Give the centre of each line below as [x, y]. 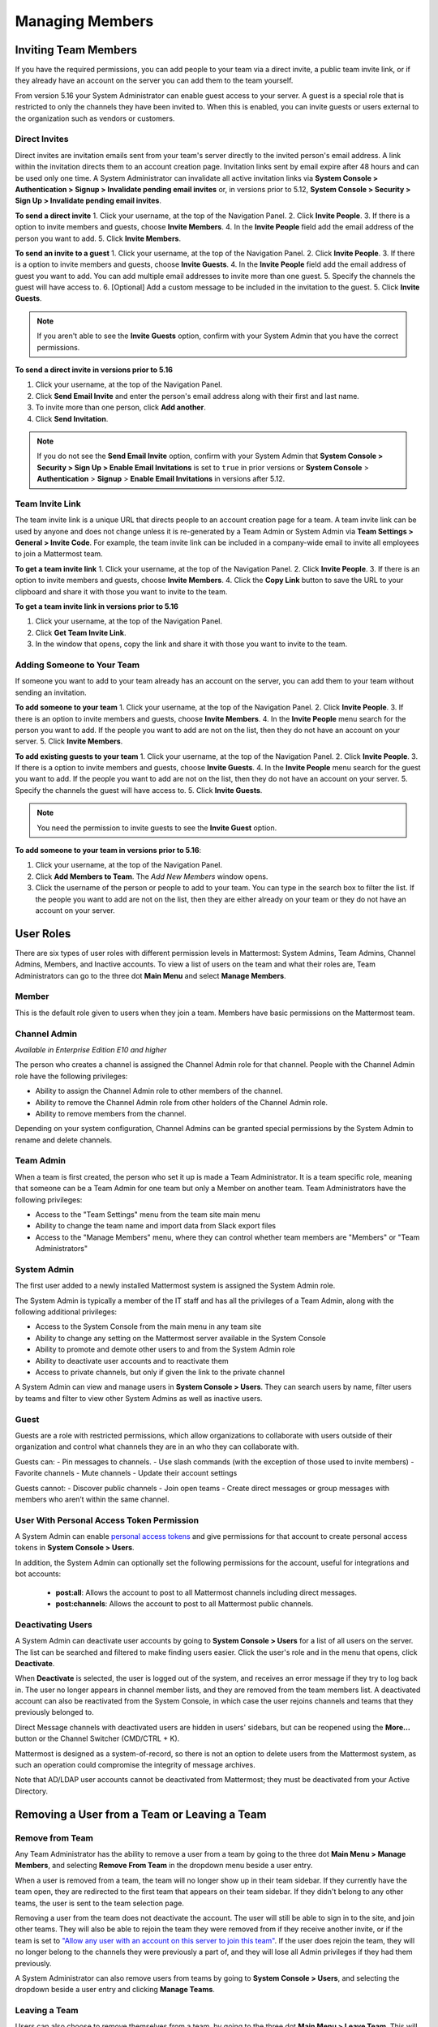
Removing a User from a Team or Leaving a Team [141, 1814]
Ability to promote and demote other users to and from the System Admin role [165, 1349]
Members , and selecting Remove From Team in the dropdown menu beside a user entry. [164, 1866]
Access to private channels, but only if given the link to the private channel [160, 1372]
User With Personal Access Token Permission [107, 1520]
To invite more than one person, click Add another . [120, 407]
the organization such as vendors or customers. [95, 118]
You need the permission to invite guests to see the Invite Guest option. [157, 828]
